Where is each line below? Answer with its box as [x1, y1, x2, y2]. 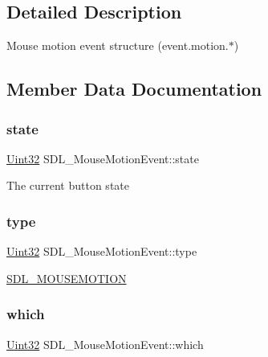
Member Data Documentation [6, 76, 262, 101]
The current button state [6, 177, 129, 194]
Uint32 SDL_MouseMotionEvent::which [6, 335, 204, 352]
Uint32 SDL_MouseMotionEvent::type [6, 243, 197, 260]
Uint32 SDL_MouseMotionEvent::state [6, 150, 199, 166]
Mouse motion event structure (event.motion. [6, 37, 229, 54]
